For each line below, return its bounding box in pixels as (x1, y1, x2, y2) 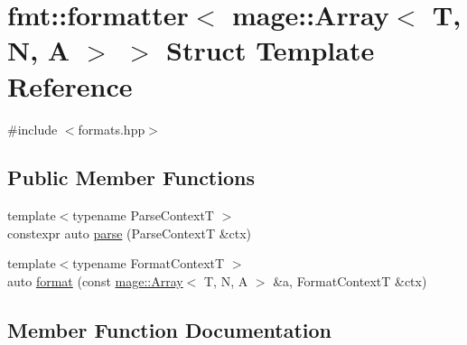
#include (7, 119, 58, 138)
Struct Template (166, 32, 375, 69)
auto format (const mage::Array (7, 272, 183, 291)
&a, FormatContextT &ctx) (273, 272, 427, 291)
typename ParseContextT (72, 206, 214, 225)
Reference (7, 67, 133, 104)
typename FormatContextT (72, 254, 225, 273)
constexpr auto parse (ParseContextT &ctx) (7, 223, 252, 242)
